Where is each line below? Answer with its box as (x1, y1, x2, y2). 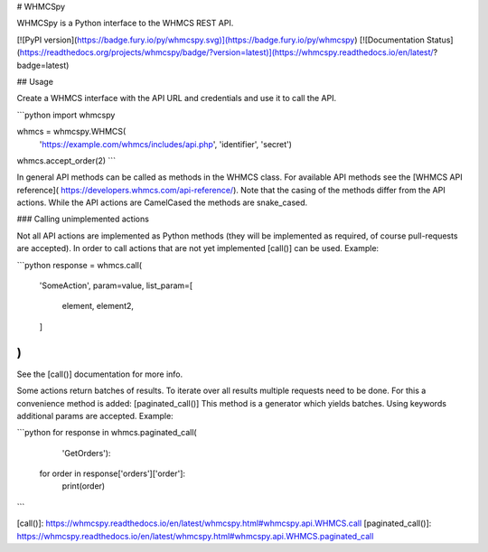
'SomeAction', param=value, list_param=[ (39, 280, 193, 291)
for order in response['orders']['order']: (39, 468, 185, 479)
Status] (426, 34, 454, 45)
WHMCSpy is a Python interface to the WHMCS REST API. (16, 18, 234, 29)
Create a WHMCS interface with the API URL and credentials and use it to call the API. (16, 93, 337, 104)
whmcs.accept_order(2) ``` (16, 154, 117, 166)
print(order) (61, 481, 106, 491)
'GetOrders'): (61, 447, 111, 458)
